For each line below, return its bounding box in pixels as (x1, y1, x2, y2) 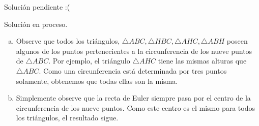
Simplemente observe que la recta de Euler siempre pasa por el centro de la (16, 92, 251, 103)
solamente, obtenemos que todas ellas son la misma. (16, 75, 178, 86)
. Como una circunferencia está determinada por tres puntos (39, 65, 227, 76)
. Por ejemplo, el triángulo (48, 55, 130, 66)
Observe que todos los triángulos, (16, 36, 120, 46)
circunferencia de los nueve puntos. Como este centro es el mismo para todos (16, 102, 255, 113)
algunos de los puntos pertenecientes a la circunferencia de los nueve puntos (16, 45, 252, 56)
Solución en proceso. (4, 18, 68, 29)
